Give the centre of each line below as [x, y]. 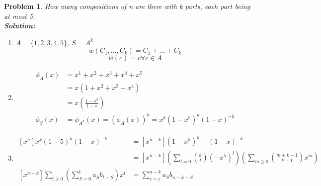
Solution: [20, 26]
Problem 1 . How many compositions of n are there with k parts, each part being [127, 6]
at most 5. [20, 16]
